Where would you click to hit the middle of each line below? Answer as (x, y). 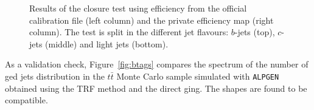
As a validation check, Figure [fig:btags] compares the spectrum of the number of (157, 64)
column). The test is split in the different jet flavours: (129, 32)
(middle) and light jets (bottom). (107, 43)
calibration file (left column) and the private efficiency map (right (152, 20)
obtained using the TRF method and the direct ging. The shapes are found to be (156, 88)
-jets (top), (255, 32)
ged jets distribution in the (55, 76)
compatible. (26, 100)
